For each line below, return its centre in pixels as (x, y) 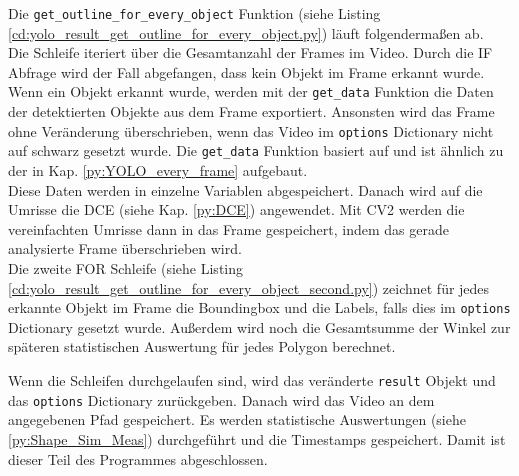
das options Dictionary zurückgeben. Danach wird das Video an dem (221, 399)
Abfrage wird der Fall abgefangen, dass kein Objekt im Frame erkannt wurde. (246, 71)
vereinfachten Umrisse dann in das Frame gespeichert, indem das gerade (228, 228)
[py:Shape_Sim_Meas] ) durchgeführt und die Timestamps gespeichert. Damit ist (257, 438)
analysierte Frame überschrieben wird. (125, 248)
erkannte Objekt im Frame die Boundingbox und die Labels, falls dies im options (259, 307)
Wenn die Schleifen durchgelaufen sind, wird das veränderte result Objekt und (252, 380)
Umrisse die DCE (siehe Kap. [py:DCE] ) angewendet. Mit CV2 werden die (236, 209)
